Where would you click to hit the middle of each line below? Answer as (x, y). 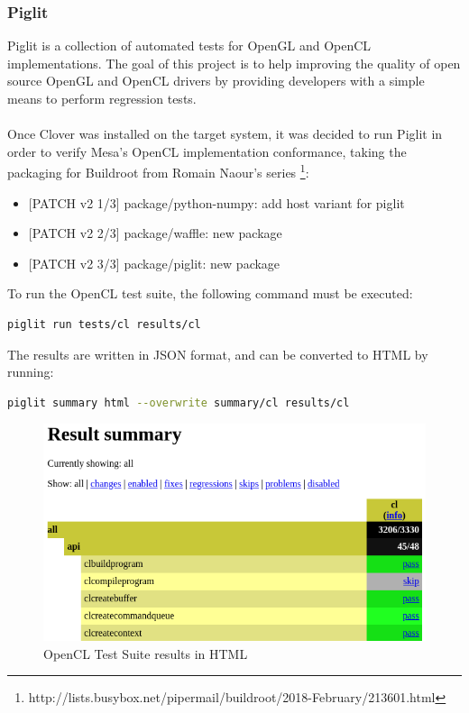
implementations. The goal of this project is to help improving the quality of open (234, 63)
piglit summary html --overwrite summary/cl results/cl (179, 402)
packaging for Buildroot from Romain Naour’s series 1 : (158, 171)
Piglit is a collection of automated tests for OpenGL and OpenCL (189, 46)
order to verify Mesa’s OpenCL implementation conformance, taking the (207, 151)
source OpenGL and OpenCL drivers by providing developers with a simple (216, 81)
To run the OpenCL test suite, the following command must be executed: (210, 293)
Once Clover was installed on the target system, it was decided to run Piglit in (225, 134)
